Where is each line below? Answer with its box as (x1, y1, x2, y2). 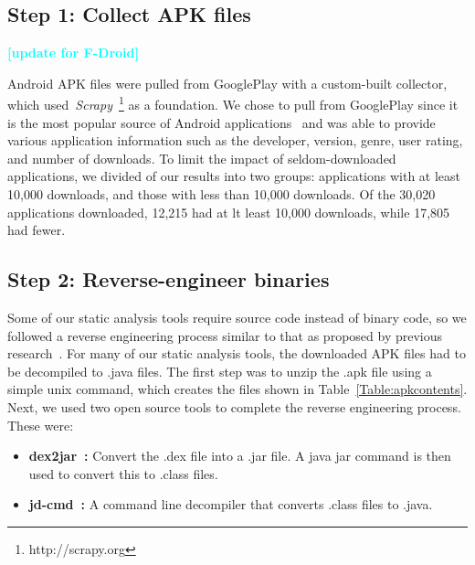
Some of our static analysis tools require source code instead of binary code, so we (7, 308, 467, 326)
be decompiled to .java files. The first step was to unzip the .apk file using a (7, 361, 432, 380)
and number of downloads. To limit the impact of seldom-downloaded (7, 148, 396, 167)
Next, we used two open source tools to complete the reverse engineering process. (7, 397, 461, 416)
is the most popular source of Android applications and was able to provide (7, 112, 436, 132)
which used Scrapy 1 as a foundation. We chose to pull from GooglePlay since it (7, 92, 459, 114)
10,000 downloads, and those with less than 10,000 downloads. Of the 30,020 (7, 185, 436, 204)
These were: (7, 415, 74, 434)
